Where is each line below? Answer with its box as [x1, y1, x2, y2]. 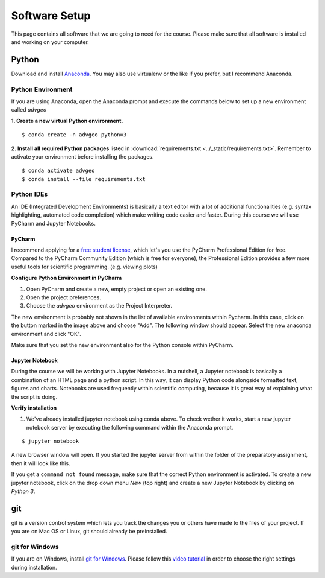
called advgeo [11, 106, 47, 113]
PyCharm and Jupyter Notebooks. [11, 220, 96, 227]
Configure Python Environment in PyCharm [11, 275, 122, 282]
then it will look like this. [11, 459, 70, 467]
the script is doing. [11, 393, 58, 401]
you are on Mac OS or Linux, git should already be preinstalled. [11, 528, 168, 535]
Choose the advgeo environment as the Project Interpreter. [26, 302, 173, 310]
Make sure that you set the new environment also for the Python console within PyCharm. [11, 341, 234, 348]
